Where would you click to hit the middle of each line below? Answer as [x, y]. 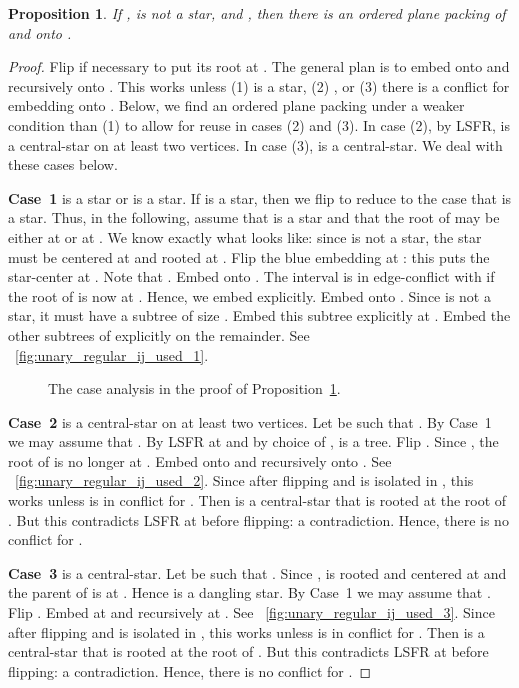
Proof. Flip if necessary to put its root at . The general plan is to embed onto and [259, 66]
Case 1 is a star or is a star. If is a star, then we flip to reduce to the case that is [260, 197]
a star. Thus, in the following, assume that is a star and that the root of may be [254, 217]
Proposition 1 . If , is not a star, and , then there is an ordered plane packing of [257, 13]
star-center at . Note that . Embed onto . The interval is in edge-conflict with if [251, 276]
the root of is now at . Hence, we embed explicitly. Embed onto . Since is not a [249, 295]
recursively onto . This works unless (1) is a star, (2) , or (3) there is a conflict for [259, 85]
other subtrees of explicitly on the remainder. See [159, 334]
